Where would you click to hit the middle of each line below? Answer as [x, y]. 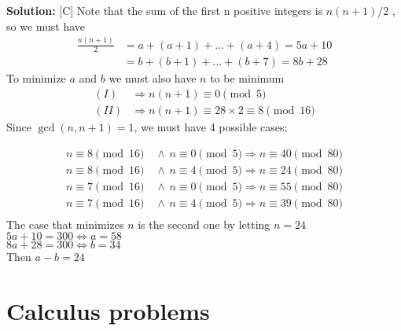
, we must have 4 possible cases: [211, 127]
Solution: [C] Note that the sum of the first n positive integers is [165, 10]
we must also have [153, 78]
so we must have [46, 26]
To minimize [36, 78]
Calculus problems [108, 311]
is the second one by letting [204, 224]
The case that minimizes [65, 224]
